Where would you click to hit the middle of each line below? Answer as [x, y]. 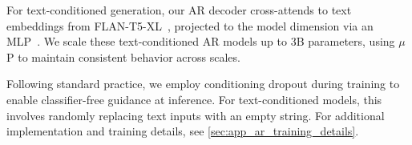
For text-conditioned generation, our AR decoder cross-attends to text [179, 10]
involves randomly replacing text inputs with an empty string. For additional [196, 115]
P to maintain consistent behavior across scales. [123, 56]
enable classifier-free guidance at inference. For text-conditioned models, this [194, 99]
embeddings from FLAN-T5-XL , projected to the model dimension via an [190, 25]
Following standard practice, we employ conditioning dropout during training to [203, 84]
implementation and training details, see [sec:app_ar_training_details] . [183, 131]
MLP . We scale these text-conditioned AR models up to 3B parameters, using [201, 41]
